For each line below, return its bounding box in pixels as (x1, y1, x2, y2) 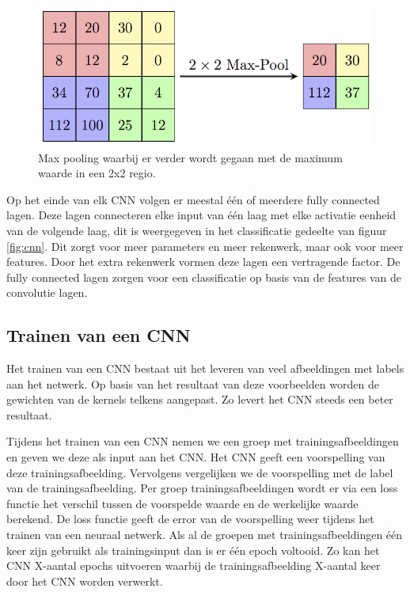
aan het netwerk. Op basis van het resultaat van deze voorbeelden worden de (6, 375, 379, 392)
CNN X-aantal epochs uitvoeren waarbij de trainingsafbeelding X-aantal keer (6, 557, 381, 574)
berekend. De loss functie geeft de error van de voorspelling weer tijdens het (6, 510, 374, 527)
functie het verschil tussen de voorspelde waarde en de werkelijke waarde (6, 495, 359, 511)
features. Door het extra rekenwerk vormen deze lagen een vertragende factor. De (6, 253, 401, 270)
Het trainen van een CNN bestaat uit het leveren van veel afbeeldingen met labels (6, 360, 404, 377)
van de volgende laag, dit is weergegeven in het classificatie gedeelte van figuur (6, 222, 387, 238)
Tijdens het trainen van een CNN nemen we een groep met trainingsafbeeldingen (6, 433, 399, 450)
